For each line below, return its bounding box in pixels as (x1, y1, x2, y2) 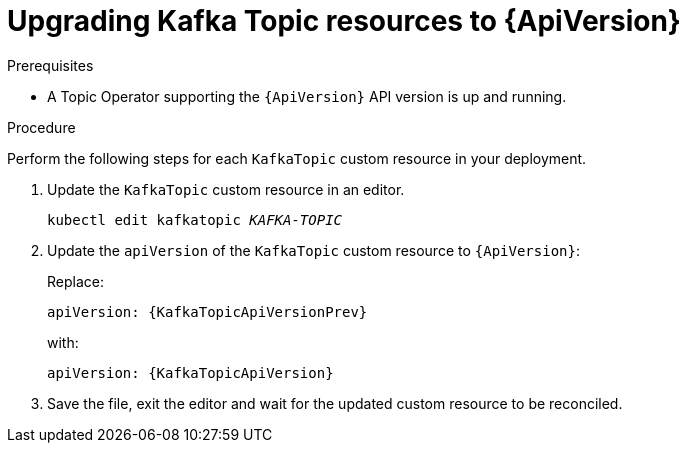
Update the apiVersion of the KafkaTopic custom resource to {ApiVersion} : (47, 241, 580, 259)
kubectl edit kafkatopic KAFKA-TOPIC (47, 211, 343, 228)
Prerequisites (7, 56, 94, 74)
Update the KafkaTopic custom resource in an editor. (47, 180, 405, 198)
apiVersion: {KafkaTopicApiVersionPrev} (47, 303, 368, 320)
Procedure (7, 118, 76, 136)
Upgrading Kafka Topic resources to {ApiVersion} (7, 4, 681, 38)
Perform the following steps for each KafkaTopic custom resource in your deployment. (7, 149, 587, 167)
